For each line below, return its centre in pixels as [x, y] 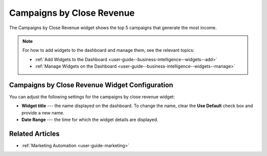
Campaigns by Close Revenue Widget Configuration [91, 85]
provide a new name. [43, 113]
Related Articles [34, 134]
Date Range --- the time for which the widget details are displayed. [90, 120]
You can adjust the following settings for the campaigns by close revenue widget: [92, 97]
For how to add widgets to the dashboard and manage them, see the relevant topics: [109, 50]
